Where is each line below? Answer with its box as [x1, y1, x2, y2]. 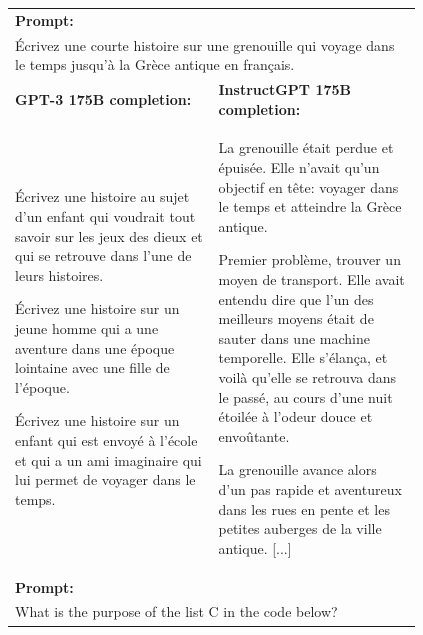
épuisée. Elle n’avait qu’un [218, 157, 380, 178]
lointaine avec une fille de [15, 357, 170, 378]
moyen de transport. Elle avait [218, 269, 405, 290]
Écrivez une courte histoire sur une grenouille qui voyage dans [15, 34, 395, 55]
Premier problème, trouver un [218, 249, 401, 270]
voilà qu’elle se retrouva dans [218, 367, 397, 387]
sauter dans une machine [218, 327, 370, 348]
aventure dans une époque [15, 337, 175, 358]
